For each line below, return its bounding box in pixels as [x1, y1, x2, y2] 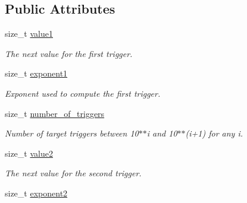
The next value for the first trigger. [5, 47, 133, 59]
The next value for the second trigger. [5, 167, 142, 179]
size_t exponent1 [5, 67, 68, 80]
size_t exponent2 [5, 186, 68, 199]
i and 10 [146, 127, 177, 139]
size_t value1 [5, 27, 53, 40]
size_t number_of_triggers [5, 107, 105, 119]
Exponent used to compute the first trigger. [5, 87, 161, 99]
